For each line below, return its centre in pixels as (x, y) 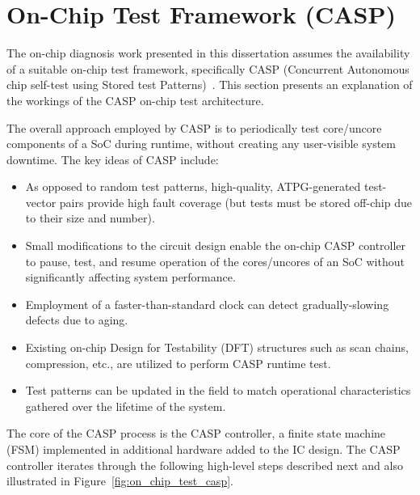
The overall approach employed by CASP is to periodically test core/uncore (194, 127)
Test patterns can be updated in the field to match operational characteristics (218, 390)
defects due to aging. (77, 320)
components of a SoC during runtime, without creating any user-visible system (201, 144)
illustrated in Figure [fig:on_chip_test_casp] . (120, 481)
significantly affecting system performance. (130, 277)
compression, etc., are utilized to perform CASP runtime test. (178, 363)
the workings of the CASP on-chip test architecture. (135, 100)
